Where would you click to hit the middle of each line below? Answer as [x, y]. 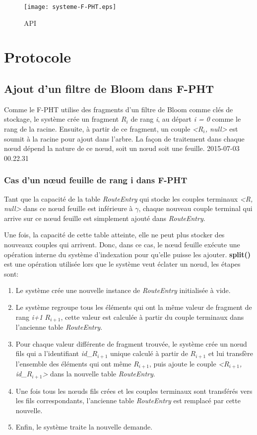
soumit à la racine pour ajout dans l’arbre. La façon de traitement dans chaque [124, 138]
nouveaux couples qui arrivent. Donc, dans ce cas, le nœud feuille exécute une [122, 244]
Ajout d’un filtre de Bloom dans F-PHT [109, 89]
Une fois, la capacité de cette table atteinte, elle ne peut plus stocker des [114, 235]
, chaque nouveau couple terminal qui [195, 208]
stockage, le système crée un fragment [62, 119]
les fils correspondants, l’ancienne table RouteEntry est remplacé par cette [128, 400]
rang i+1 [29, 317]
